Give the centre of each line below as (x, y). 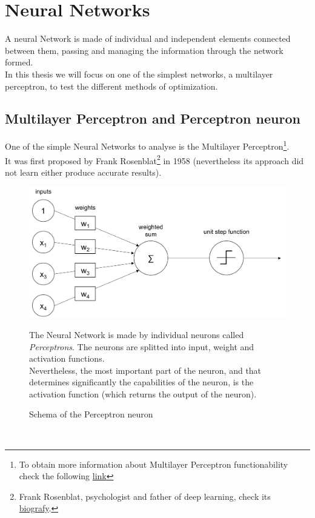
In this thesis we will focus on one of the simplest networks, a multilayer (139, 74)
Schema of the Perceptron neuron (91, 414)
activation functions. (67, 358)
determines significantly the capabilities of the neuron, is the (141, 382)
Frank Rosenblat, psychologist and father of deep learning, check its (145, 496)
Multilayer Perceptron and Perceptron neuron (153, 118)
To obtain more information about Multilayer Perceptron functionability (154, 464)
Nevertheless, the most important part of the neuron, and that (145, 370)
